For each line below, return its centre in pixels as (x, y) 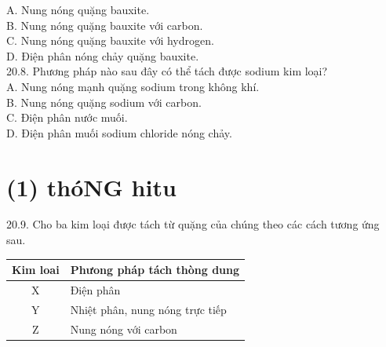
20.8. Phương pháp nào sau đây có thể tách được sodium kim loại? (167, 71)
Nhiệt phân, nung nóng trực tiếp (148, 309)
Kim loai (36, 270)
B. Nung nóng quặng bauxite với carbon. (105, 25)
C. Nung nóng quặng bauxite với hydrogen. (110, 40)
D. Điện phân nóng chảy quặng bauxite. (103, 55)
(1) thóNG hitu (91, 186)
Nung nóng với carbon (124, 329)
